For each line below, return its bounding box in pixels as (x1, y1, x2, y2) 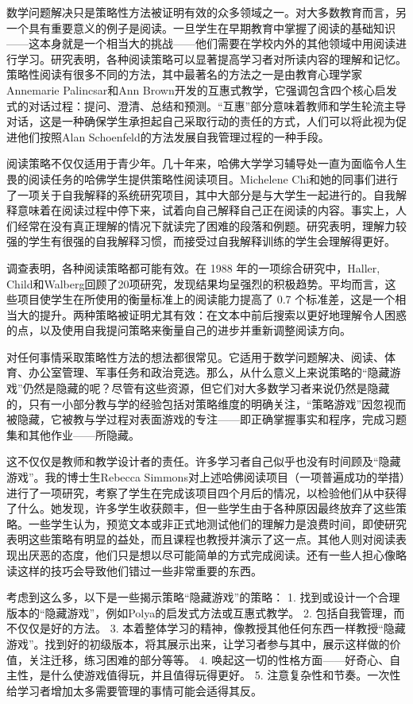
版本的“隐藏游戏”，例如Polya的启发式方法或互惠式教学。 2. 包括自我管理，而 (6, 604, 405, 621)
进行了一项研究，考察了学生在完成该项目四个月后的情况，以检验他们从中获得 (6, 484, 407, 501)
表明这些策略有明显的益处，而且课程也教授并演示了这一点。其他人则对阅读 (6, 531, 396, 547)
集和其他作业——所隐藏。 (6, 426, 140, 443)
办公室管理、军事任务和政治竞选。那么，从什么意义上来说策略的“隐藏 (28, 364, 390, 381)
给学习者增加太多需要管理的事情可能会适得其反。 (6, 682, 262, 698)
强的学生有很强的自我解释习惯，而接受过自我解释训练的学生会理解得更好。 (6, 233, 396, 249)
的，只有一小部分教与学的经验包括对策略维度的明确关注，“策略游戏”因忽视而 (6, 395, 407, 412)
